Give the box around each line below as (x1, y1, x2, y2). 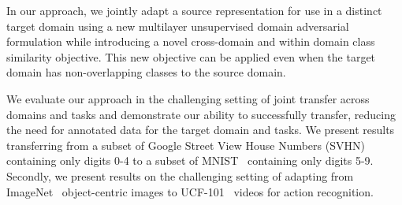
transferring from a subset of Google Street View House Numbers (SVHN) (6, 136, 365, 153)
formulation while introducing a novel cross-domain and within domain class (6, 33, 375, 50)
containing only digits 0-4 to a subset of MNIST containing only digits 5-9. (6, 152, 374, 169)
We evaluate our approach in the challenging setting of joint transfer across (6, 90, 370, 106)
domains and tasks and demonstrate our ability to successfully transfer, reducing (6, 106, 396, 122)
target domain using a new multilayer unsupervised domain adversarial (6, 17, 349, 34)
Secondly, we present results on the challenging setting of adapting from (6, 167, 354, 184)
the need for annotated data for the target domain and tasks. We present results (6, 121, 395, 138)
